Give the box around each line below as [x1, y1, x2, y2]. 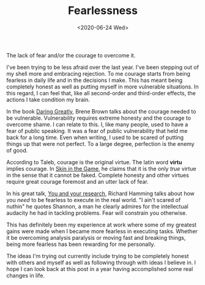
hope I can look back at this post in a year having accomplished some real [6, 265, 193, 272]
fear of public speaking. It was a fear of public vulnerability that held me [6, 127, 188, 134]
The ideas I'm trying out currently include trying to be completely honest [6, 252, 189, 259]
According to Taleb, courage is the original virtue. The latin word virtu [6, 158, 182, 165]
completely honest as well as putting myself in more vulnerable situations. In [6, 83, 199, 90]
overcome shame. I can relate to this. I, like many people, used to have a [6, 120, 188, 128]
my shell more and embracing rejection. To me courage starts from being [6, 70, 191, 77]
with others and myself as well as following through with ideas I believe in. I [6, 259, 196, 266]
